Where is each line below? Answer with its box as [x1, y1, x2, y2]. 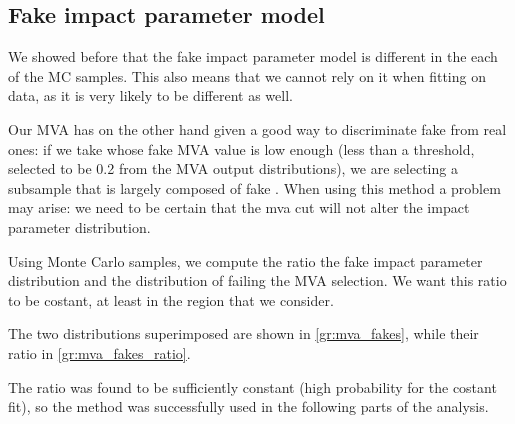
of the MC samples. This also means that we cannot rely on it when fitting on [8, 65, 486, 86]
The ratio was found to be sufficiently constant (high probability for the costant [8, 376, 497, 397]
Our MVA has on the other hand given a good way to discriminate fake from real [8, 118, 507, 139]
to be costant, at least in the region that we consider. [8, 289, 334, 310]
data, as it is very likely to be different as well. [8, 85, 293, 106]
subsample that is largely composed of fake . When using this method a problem [8, 177, 501, 198]
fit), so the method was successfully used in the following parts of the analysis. [8, 396, 489, 417]
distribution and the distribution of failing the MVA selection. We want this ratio [8, 270, 507, 291]
